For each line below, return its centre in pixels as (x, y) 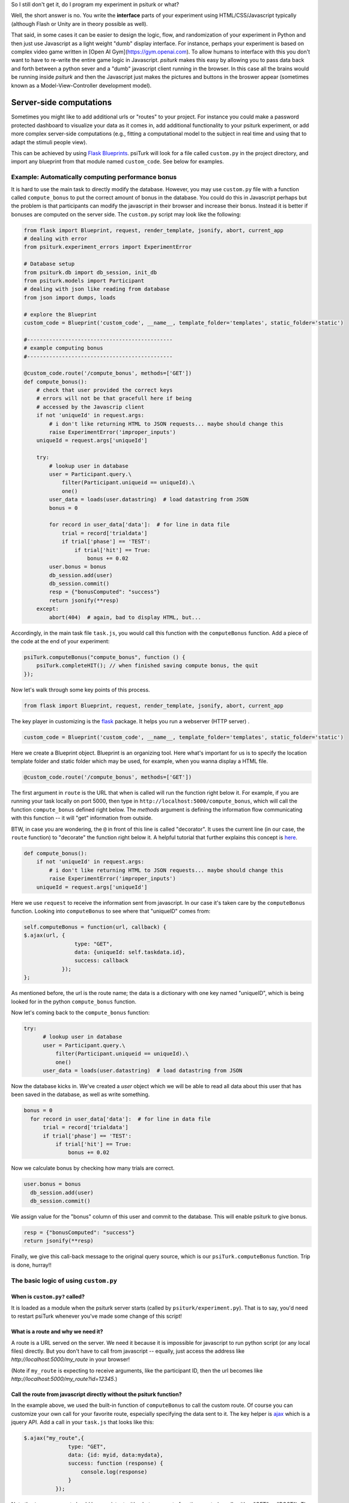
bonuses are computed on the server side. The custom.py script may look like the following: (126, 214)
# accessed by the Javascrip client (90, 407)
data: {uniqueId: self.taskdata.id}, (130, 952)
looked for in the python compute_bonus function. (74, 1002)
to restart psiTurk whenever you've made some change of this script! (97, 1316)
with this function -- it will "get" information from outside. (82, 818)
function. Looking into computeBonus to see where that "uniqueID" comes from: (111, 911)
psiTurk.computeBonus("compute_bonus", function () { (105, 657)
